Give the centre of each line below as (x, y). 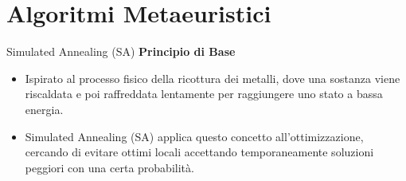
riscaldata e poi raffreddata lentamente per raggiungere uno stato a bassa (204, 94)
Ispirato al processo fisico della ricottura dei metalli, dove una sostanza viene (213, 78)
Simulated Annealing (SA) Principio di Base (121, 51)
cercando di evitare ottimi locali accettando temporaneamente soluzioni (199, 152)
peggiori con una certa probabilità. (109, 167)
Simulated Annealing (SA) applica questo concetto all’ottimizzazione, (194, 136)
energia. (44, 109)
